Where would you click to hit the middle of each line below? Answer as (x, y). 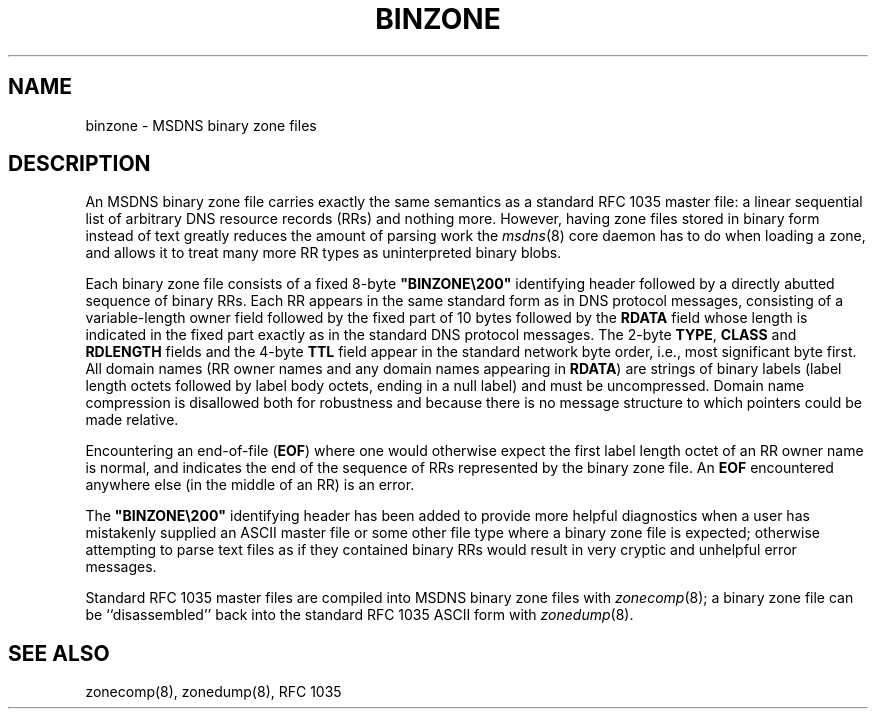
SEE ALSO (59, 653)
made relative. (132, 420)
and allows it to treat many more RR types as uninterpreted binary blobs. (323, 253)
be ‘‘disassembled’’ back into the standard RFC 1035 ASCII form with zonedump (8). (359, 615)
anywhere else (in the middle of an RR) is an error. (250, 485)
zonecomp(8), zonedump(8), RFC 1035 (213, 692)
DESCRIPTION (79, 164)
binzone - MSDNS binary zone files (201, 125)
